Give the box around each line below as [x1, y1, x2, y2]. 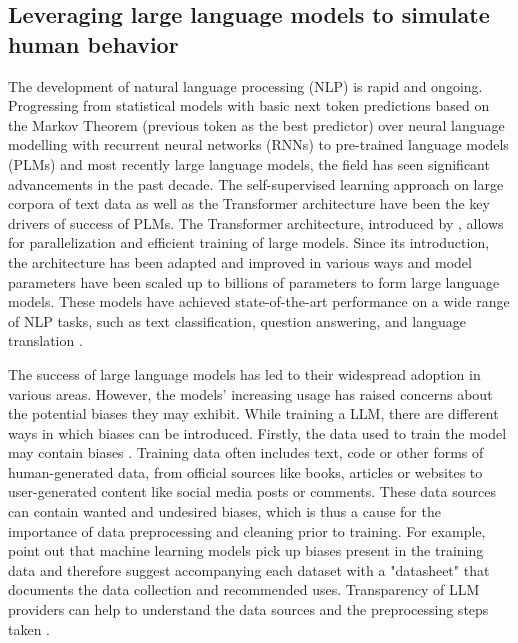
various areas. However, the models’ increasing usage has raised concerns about [8, 383, 493, 404]
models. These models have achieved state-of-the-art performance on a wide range [8, 291, 510, 312]
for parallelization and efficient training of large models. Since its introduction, [8, 232, 490, 253]
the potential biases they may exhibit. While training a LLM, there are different [8, 403, 499, 424]
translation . [8, 330, 83, 351]
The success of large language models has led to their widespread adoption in [8, 363, 481, 384]
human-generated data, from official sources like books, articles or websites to [8, 461, 483, 482]
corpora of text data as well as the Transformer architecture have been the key [8, 193, 490, 214]
